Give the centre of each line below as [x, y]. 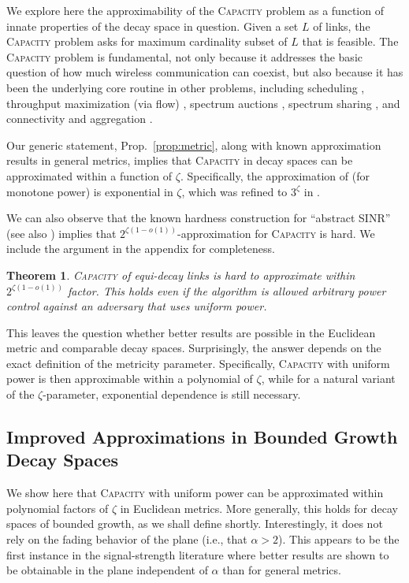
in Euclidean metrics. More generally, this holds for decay [259, 508]
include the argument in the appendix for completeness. [141, 249]
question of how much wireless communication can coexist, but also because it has [205, 72]
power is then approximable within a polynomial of [130, 379]
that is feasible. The [350, 41]
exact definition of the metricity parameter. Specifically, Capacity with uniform [198, 363]
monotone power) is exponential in [90, 191]
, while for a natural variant [328, 379]
